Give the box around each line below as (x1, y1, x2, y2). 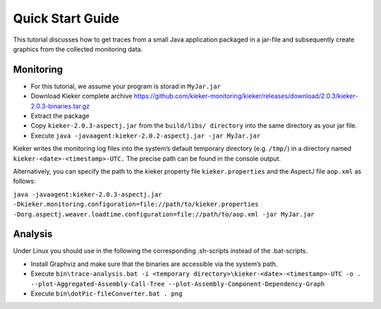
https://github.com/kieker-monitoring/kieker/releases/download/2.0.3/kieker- (133, 92, 358, 100)
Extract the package (30, 111, 90, 120)
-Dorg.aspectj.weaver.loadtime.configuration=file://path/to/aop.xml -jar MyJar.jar (13, 210, 315, 218)
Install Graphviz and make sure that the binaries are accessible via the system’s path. (30, 260, 278, 268)
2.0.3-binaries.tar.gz (30, 102, 90, 110)
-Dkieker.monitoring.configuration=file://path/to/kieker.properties (13, 200, 259, 208)
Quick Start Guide (13, 11, 120, 26)
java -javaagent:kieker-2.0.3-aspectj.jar (13, 190, 162, 198)
